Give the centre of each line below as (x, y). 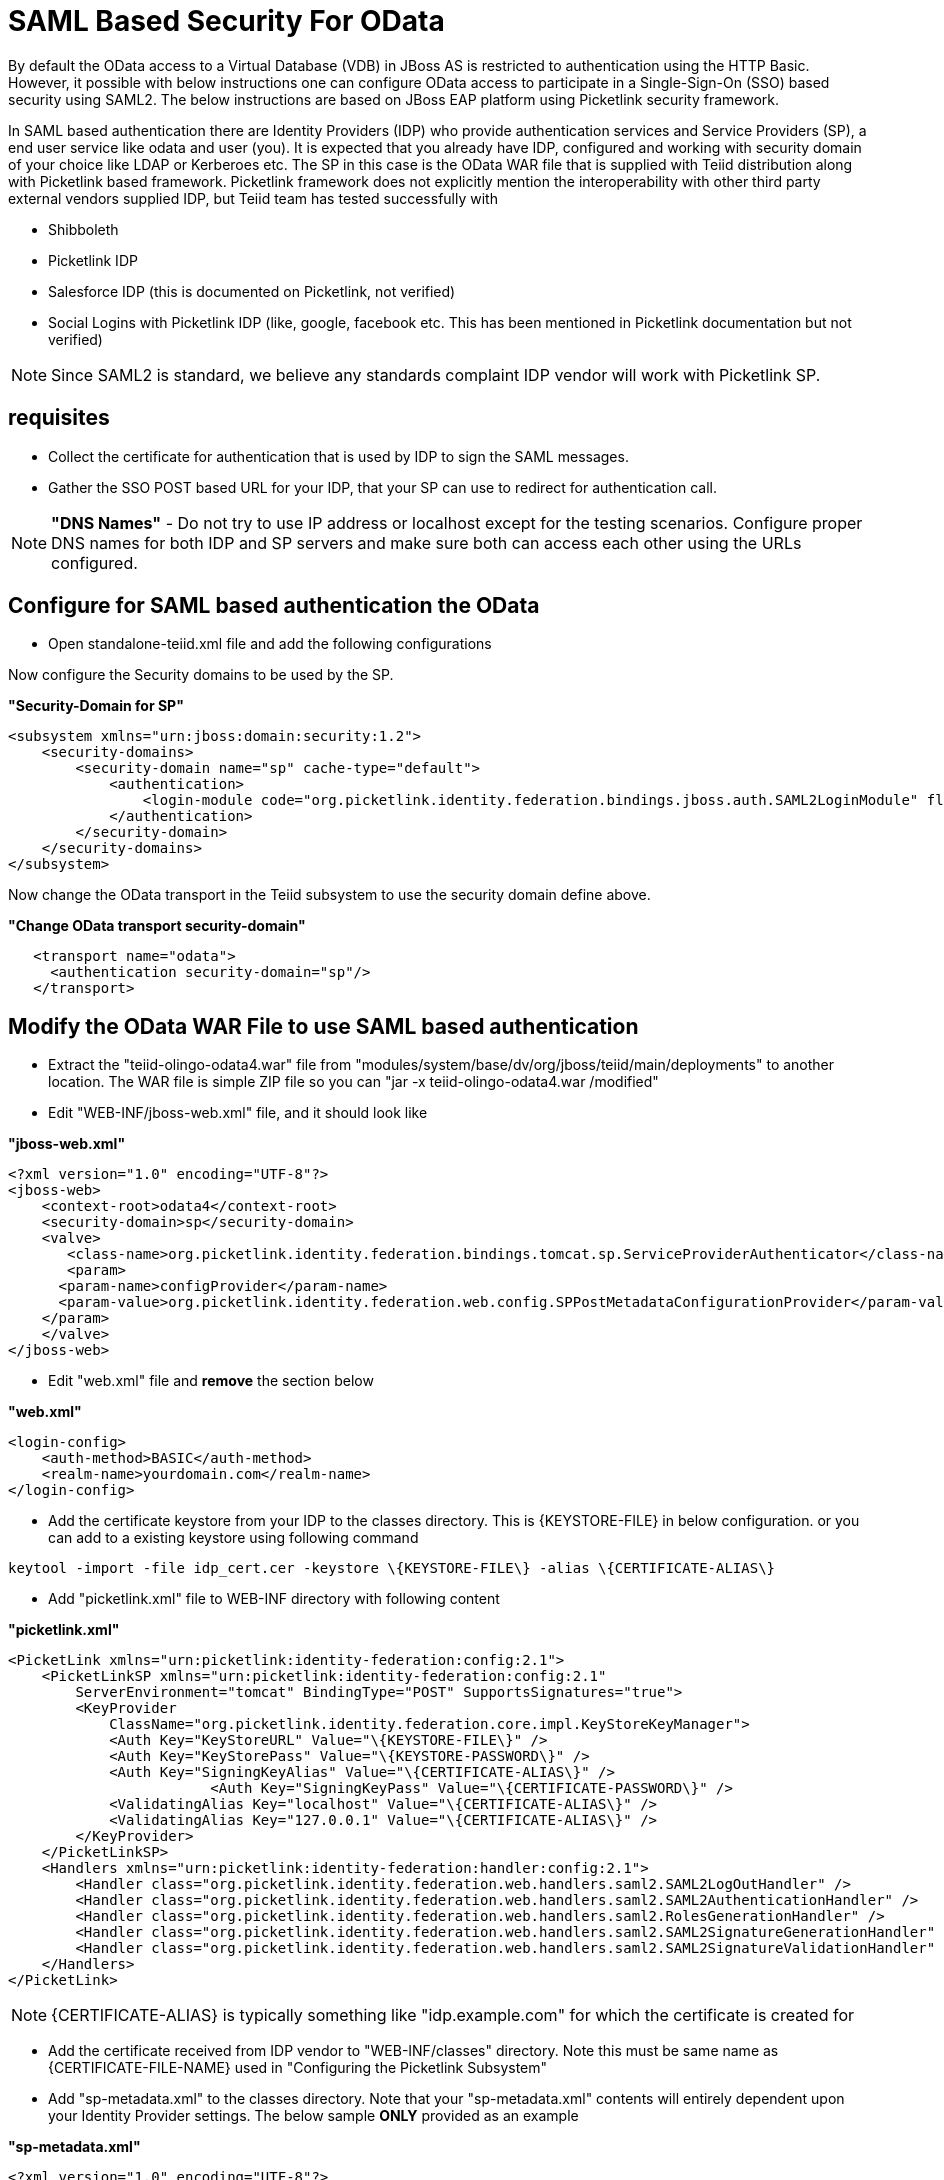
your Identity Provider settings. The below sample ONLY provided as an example (313, 2116)
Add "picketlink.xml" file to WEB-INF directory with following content (274, 1599)
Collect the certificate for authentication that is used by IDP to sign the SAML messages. (338, 456)
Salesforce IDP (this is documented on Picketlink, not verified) (252, 291)
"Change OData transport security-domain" (157, 926)
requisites (59, 418)
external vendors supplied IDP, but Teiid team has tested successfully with (253, 198)
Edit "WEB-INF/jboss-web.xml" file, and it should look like (238, 1113)
